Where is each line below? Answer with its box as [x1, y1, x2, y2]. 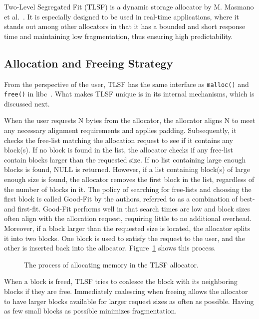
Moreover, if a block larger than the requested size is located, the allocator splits [4, 223, 251, 233]
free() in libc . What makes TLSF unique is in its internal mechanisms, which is [4, 88, 255, 99]
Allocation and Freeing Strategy [4, 55, 173, 70]
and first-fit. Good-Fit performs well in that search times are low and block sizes [4, 203, 250, 213]
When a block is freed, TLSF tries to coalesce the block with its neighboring [4, 276, 238, 286]
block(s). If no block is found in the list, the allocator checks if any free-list [4, 144, 233, 155]
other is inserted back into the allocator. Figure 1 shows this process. [4, 242, 216, 253]
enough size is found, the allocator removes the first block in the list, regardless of [4, 174, 255, 184]
